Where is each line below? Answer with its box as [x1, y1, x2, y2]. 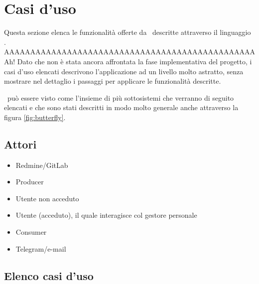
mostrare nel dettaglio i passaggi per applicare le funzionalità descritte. [4, 76, 221, 86]
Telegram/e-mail [15, 243, 66, 254]
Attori [4, 136, 37, 151]
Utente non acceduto [15, 193, 79, 203]
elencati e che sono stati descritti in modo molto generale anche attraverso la [4, 102, 239, 113]
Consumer [15, 227, 47, 237]
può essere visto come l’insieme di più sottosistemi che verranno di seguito [7, 92, 234, 103]
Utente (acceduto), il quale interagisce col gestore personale [15, 210, 197, 220]
